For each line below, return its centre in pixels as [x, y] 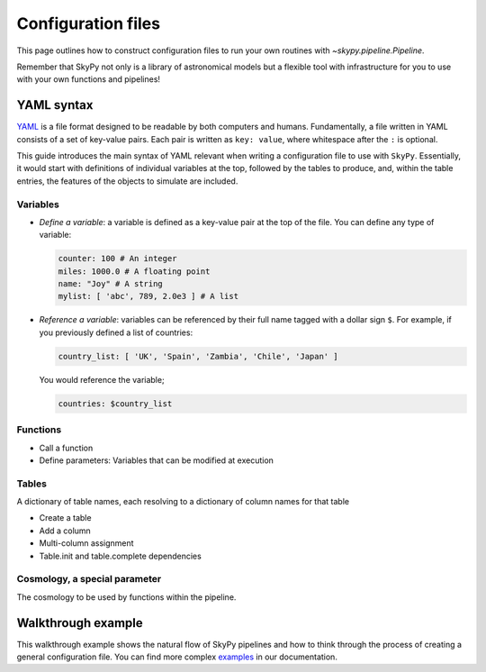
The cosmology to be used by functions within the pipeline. [126, 597]
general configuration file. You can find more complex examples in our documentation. [177, 657]
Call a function [66, 448]
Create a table [65, 518]
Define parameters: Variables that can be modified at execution [157, 460]
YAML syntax [55, 105]
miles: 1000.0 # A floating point [134, 271]
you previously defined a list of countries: [116, 332]
